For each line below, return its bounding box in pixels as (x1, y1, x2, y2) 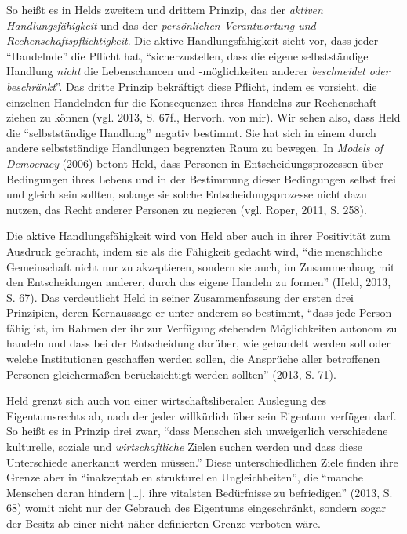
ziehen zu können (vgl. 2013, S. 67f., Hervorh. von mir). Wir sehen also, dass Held (6, 109, 401, 125)
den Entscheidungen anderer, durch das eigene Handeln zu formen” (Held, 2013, (6, 274, 391, 290)
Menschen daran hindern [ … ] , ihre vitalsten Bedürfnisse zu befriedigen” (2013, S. (6, 484, 393, 500)
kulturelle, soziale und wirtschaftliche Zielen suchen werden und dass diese (6, 438, 362, 455)
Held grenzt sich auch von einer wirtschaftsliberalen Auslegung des (6, 392, 327, 409)
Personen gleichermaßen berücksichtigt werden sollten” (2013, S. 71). (6, 365, 336, 382)
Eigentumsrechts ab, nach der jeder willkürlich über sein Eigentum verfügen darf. (6, 407, 397, 423)
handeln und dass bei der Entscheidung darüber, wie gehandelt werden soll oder (6, 335, 391, 351)
